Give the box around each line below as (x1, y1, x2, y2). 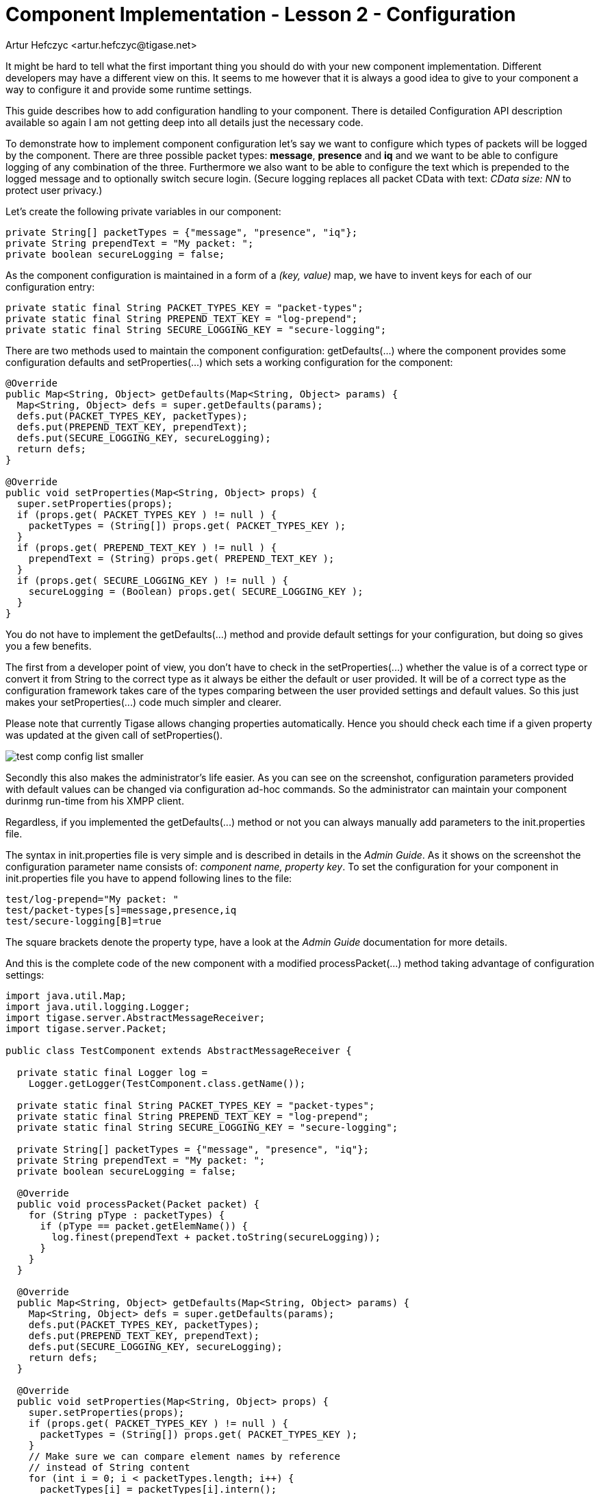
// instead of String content (28, 1461, 190, 1473)
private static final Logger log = (16, 1066, 208, 1078)
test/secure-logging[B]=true (5, 915, 162, 927)
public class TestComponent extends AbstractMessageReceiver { (5, 1044, 352, 1056)
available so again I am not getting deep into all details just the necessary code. (5, 116, 364, 128)
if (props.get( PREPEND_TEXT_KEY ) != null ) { (16, 541, 277, 553)
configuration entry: (5, 280, 95, 293)
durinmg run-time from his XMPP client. (5, 794, 184, 807)
